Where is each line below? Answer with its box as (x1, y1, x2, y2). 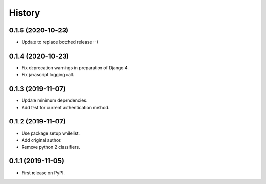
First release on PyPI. (21, 170, 65, 176)
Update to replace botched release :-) (21, 39, 99, 45)
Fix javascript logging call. (21, 72, 75, 78)
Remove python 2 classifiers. (21, 144, 81, 150)
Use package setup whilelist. (21, 130, 80, 136)
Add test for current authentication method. (21, 104, 110, 110)
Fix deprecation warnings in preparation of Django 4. (21, 64, 129, 71)
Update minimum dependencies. (21, 97, 88, 103)
